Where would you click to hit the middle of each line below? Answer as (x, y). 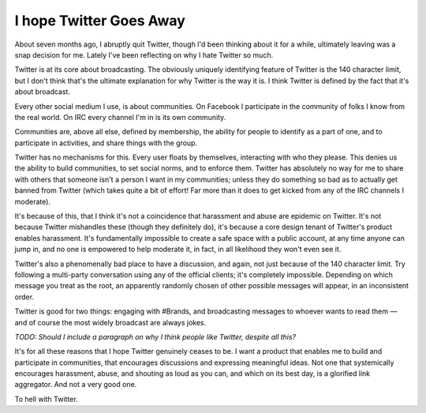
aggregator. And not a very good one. (76, 385)
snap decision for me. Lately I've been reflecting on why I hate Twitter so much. (144, 54)
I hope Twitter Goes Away (100, 21)
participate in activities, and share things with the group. (106, 143)
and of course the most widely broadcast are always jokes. (110, 322)
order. (24, 297)
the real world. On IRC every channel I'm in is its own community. (120, 117)
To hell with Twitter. (46, 399)
